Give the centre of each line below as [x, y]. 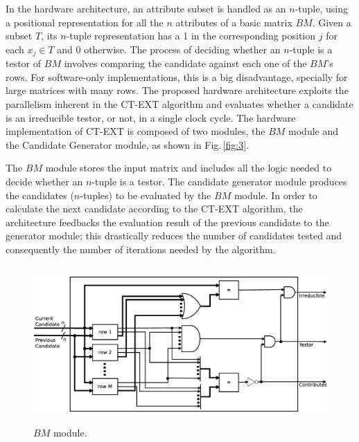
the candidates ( [40, 195]
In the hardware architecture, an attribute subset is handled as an [146, 8]
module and [314, 131]
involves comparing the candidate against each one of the [185, 63]
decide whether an [44, 181]
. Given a [332, 22]
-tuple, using [321, 8]
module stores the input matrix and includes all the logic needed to [189, 168]
